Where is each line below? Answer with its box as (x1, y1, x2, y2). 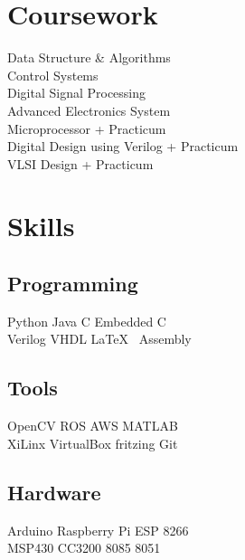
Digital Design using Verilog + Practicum (7, 137, 239, 156)
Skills (7, 207, 75, 244)
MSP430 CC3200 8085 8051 (7, 538, 161, 557)
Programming (7, 270, 138, 298)
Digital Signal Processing (7, 83, 146, 102)
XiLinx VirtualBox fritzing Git (7, 433, 178, 452)
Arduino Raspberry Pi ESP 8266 (7, 520, 189, 539)
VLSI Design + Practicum (7, 154, 154, 173)
